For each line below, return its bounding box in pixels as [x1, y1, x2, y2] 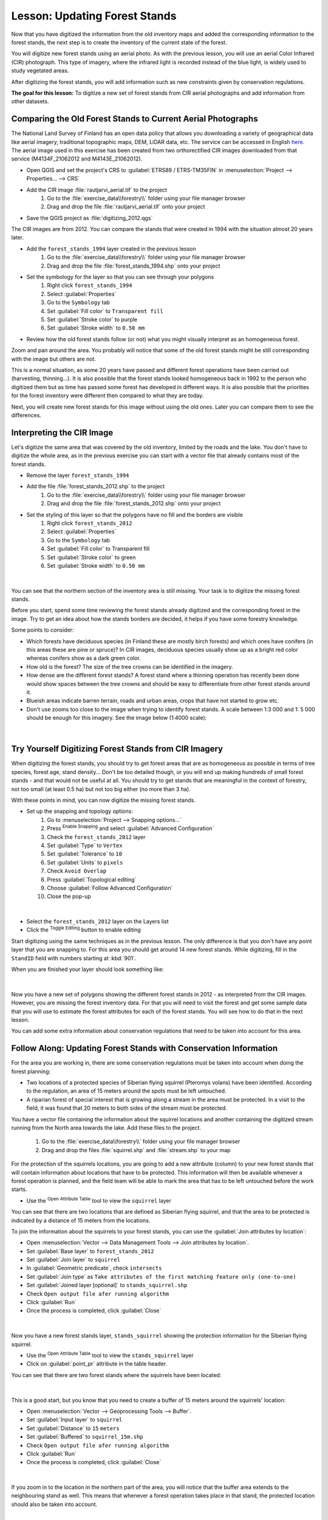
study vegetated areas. [11, 67, 69, 74]
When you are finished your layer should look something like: [11, 966, 164, 973]
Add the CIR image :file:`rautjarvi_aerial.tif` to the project [26, 186, 167, 193]
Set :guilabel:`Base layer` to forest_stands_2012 [26, 1247, 154, 1255]
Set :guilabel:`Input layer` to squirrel [26, 1416, 123, 1423]
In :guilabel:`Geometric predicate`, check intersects [26, 1265, 162, 1272]
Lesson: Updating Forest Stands [11, 9, 177, 22]
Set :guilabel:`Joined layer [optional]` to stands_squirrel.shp [26, 1282, 188, 1289]
